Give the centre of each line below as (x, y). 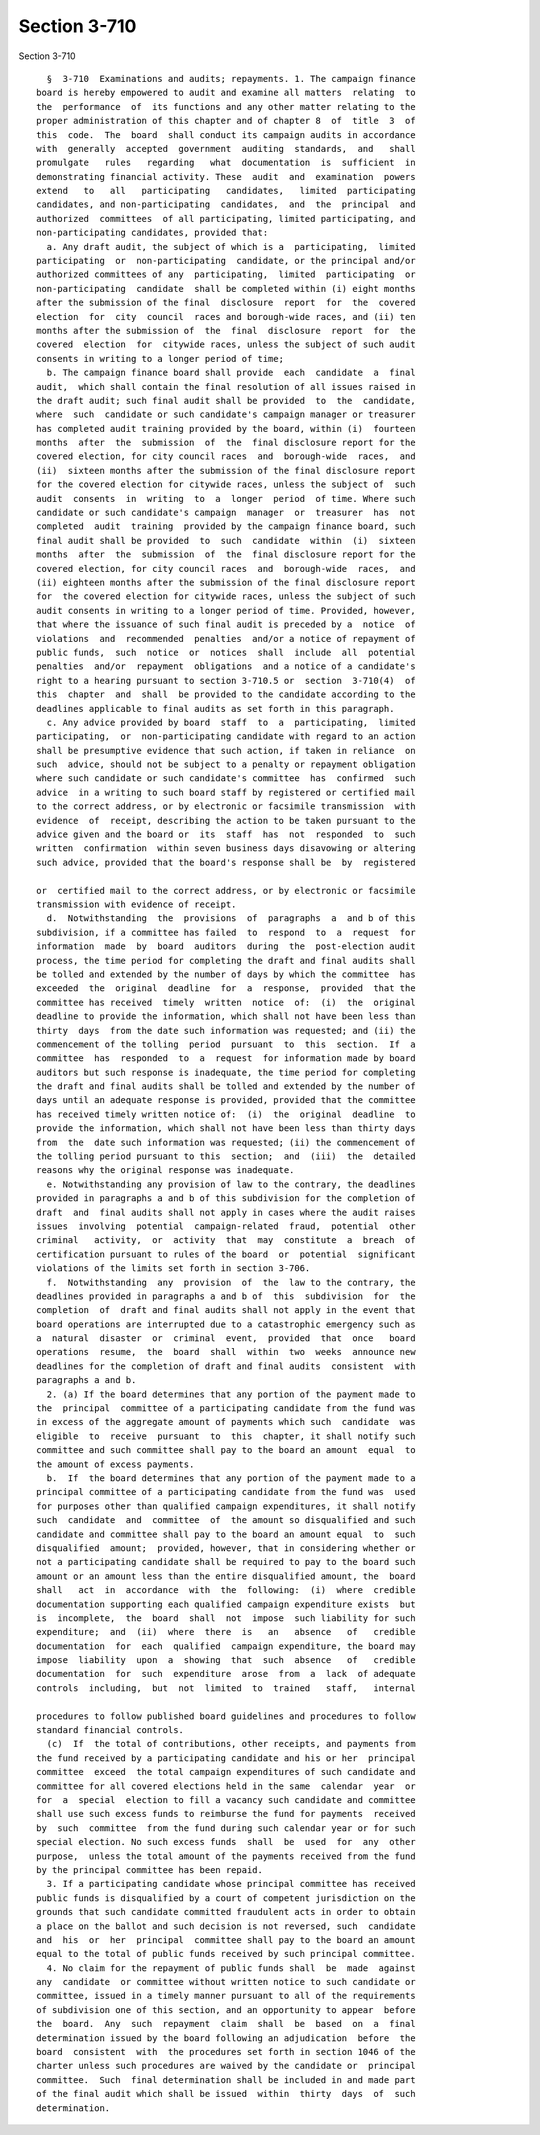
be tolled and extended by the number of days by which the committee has (226, 974)
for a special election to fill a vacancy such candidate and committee (226, 1799)
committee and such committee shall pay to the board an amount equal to (226, 1450)
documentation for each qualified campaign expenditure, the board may (226, 1646)
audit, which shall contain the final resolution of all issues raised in (226, 386)
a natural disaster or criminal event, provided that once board (226, 1338)
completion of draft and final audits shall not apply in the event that (226, 1310)
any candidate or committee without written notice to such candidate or (226, 1982)
